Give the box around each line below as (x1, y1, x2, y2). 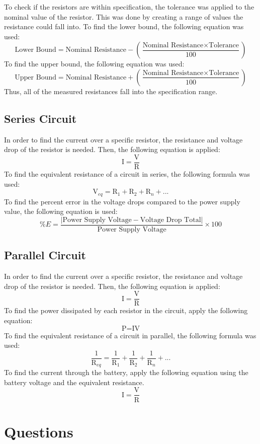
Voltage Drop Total (140, 216, 201, 224)
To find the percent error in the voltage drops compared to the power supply (4, 196, 240, 206)
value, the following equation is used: (4, 206, 118, 216)
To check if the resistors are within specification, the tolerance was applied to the (4, 2, 254, 12)
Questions (4, 421, 73, 441)
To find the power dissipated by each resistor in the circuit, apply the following (4, 305, 248, 316)
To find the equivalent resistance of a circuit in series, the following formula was (4, 169, 250, 179)
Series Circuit (4, 110, 77, 126)
